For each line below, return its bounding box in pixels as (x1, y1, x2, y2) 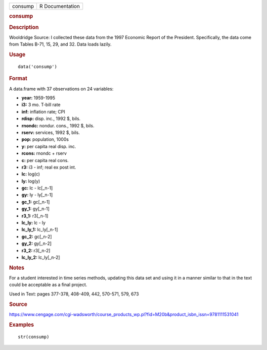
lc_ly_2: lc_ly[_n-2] (21, 254, 60, 260)
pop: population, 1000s (21, 136, 69, 142)
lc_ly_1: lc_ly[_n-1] (21, 227, 58, 233)
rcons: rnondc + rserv (21, 150, 67, 156)
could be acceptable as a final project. (9, 282, 88, 288)
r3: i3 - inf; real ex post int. (21, 164, 76, 170)
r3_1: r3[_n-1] (21, 213, 48, 219)
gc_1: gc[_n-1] (21, 199, 50, 205)
